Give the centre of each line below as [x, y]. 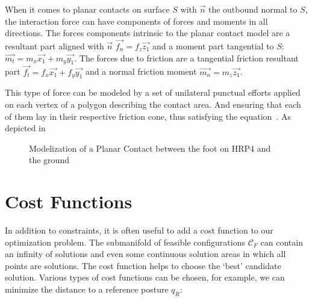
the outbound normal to [253, 9]
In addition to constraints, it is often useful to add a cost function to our [139, 230]
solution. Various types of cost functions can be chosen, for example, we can [145, 277]
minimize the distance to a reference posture [87, 289]
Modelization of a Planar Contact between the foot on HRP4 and [150, 148]
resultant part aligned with [55, 46]
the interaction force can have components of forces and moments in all [136, 21]
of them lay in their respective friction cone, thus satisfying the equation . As [148, 116]
